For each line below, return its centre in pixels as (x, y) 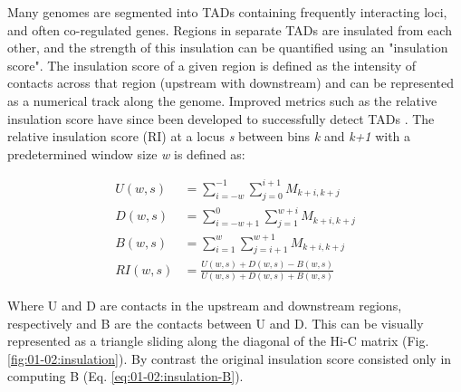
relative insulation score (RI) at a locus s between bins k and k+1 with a (209, 136)
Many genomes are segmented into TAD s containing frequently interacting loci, (227, 12)
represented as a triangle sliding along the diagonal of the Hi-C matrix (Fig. (218, 341)
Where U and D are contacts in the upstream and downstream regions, (205, 305)
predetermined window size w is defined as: (126, 153)
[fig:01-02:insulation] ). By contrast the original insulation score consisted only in (230, 358)
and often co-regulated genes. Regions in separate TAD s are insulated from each (230, 29)
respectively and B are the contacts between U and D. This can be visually (216, 323)
